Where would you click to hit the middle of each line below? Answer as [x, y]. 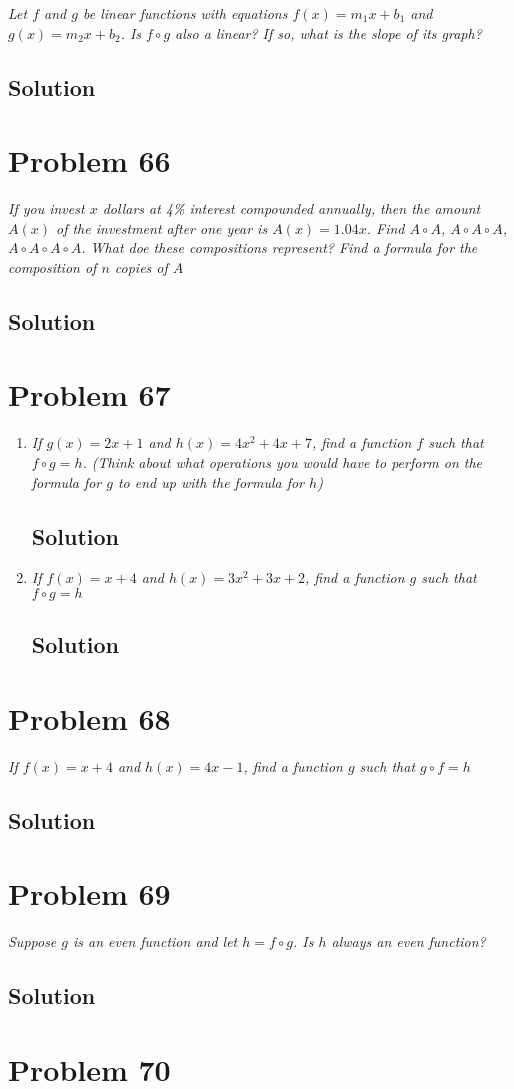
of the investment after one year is [161, 227]
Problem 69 [89, 893]
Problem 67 [89, 394]
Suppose [32, 941]
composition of [52, 266]
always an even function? [408, 941]
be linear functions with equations [185, 13]
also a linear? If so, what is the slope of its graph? [328, 32]
